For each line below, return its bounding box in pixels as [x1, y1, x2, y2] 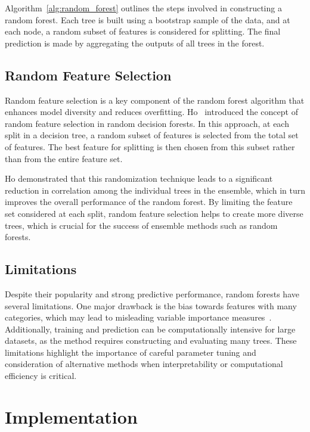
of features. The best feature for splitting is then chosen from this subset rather [5, 140, 295, 153]
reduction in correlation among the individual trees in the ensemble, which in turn [5, 184, 305, 196]
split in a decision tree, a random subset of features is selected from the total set [5, 129, 299, 141]
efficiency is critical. [5, 369, 77, 382]
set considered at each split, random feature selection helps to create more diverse [5, 207, 303, 219]
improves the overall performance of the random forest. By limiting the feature [5, 195, 293, 208]
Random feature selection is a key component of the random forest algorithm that [5, 94, 305, 106]
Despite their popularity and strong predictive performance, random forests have [5, 287, 299, 300]
